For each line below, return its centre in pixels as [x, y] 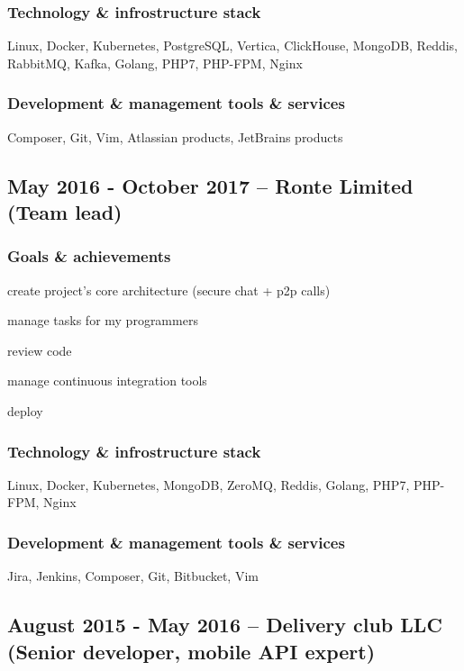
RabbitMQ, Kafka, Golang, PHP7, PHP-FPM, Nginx [155, 63]
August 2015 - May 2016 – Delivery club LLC [225, 625]
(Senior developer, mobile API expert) [191, 651]
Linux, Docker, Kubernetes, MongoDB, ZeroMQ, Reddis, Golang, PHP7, [209, 484]
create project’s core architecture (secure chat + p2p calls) [169, 290]
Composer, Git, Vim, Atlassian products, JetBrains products [175, 136]
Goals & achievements [89, 256]
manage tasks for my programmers [103, 320]
